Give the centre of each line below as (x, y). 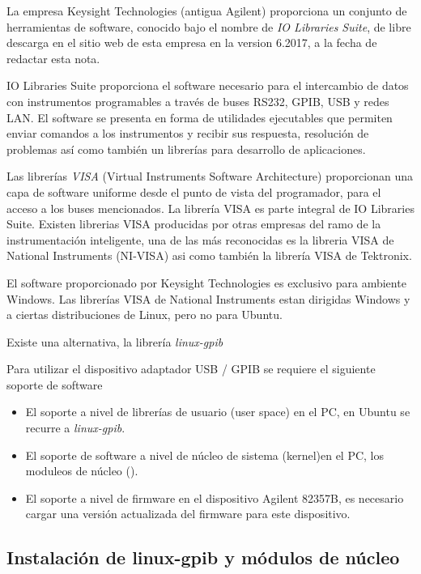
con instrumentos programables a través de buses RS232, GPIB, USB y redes (198, 101)
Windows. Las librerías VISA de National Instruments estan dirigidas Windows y (208, 298)
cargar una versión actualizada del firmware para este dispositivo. (188, 514)
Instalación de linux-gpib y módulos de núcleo (203, 557)
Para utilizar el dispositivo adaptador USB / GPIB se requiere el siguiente (191, 369)
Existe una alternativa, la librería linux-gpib (115, 341)
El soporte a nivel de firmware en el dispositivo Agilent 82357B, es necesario (215, 497)
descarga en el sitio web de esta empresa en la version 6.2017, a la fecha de (192, 43)
